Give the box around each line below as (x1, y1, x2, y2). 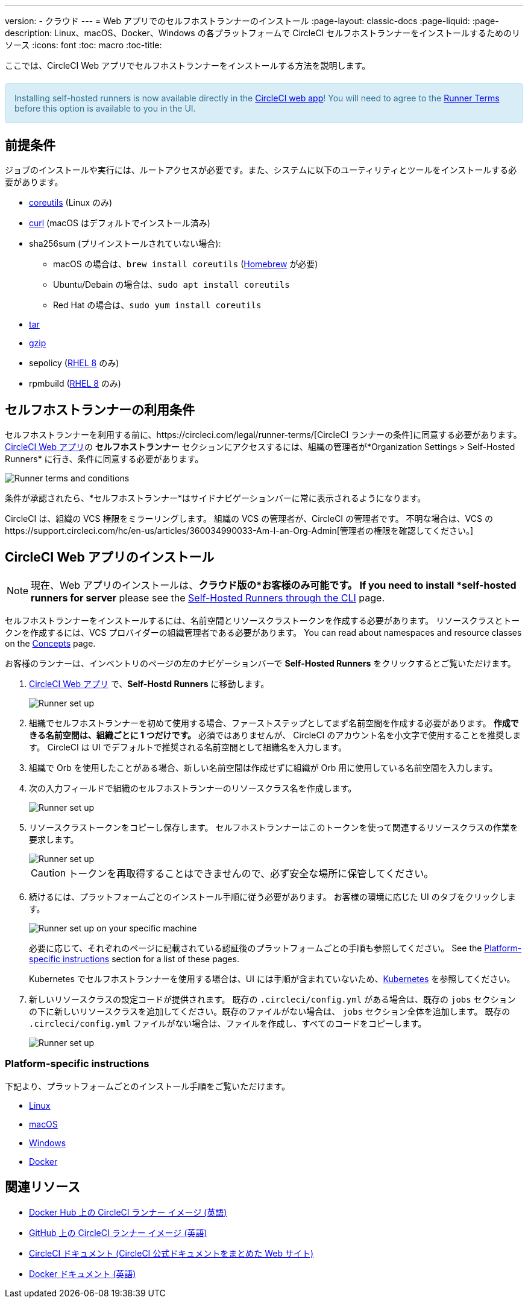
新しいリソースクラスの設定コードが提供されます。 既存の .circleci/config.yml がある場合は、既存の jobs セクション (29, 994, 516, 1005)
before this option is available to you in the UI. (14, 103, 196, 113)
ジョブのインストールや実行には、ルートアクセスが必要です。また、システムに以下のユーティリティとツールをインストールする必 (5, 165, 517, 176)
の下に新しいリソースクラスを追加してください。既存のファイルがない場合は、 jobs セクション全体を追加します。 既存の (29, 1006, 511, 1017)
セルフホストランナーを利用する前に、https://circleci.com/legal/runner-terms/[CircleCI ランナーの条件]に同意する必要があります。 (5, 430, 522, 440)
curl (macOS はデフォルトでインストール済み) (29, 218, 210, 229)
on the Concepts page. (5, 638, 96, 649)
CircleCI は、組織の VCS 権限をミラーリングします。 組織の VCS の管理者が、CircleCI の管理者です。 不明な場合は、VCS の (5, 513, 493, 524)
